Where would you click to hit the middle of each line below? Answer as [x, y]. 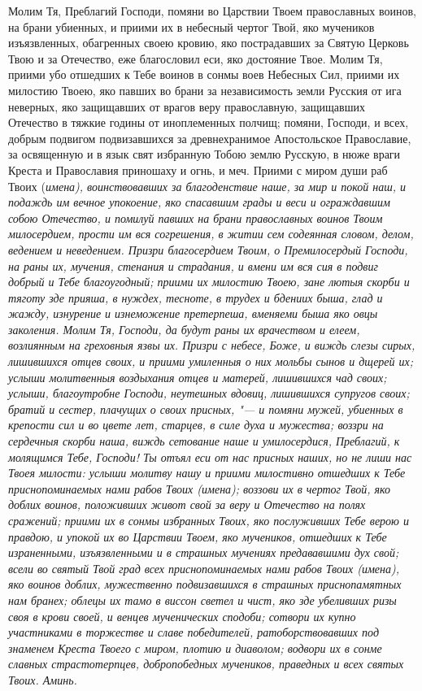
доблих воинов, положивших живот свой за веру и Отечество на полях [187, 504]
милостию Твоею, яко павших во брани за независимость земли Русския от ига [205, 90]
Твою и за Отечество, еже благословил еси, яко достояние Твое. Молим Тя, [196, 58]
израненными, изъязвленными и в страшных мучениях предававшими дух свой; [204, 552]
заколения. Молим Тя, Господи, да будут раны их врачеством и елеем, [184, 329]
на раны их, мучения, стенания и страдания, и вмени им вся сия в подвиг [193, 265]
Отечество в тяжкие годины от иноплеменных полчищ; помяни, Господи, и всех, [209, 122]
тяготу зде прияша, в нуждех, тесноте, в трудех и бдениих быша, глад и [196, 297]
